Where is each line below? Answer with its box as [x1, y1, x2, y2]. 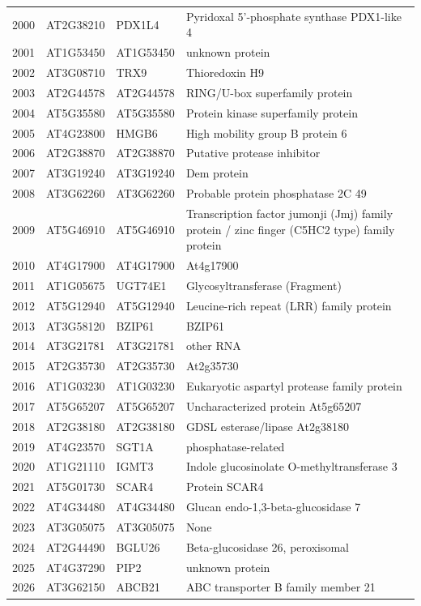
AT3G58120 [46, 317, 105, 334]
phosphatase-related [185, 437, 285, 454]
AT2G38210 [46, 15, 105, 32]
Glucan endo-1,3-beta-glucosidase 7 [185, 498, 361, 515]
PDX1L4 [116, 15, 159, 32]
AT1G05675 [46, 276, 105, 293]
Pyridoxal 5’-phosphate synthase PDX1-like [185, 7, 402, 24]
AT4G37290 [46, 558, 105, 575]
